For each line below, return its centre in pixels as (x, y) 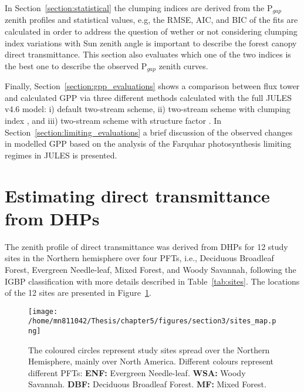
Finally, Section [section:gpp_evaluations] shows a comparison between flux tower (152, 86)
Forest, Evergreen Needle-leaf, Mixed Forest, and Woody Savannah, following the (151, 269)
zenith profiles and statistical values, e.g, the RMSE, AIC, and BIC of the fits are (151, 20)
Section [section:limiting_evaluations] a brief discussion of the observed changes (149, 132)
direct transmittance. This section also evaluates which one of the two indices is (148, 54)
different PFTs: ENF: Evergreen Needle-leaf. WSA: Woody (137, 372)
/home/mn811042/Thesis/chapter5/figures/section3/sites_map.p (152, 321)
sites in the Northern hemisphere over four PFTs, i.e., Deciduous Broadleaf (139, 258)
